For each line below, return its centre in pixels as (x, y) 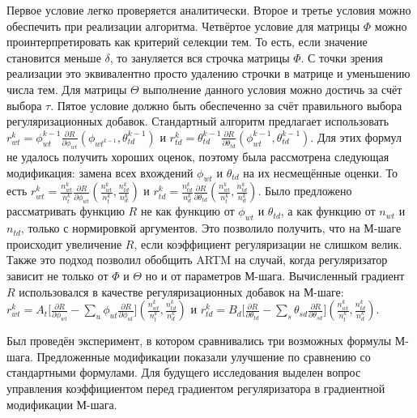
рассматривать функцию (66, 211)
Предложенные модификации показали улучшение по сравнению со (204, 356)
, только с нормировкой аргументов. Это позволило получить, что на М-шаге (211, 228)
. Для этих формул (356, 136)
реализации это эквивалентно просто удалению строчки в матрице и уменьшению (208, 73)
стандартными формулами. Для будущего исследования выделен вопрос (184, 372)
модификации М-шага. (62, 404)
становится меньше (54, 57)
